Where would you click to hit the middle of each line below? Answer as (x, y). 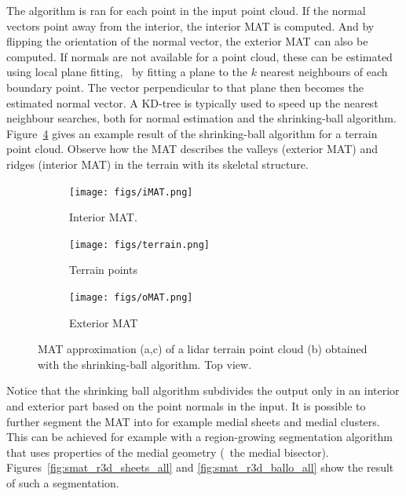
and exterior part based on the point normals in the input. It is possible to (186, 406)
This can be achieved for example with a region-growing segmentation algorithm (199, 437)
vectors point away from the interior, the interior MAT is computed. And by (190, 26)
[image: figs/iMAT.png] (131, 192)
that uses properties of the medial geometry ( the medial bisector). (168, 452)
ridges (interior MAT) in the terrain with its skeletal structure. (157, 164)
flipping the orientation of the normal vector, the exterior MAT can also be (187, 41)
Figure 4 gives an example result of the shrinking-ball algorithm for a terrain (192, 133)
